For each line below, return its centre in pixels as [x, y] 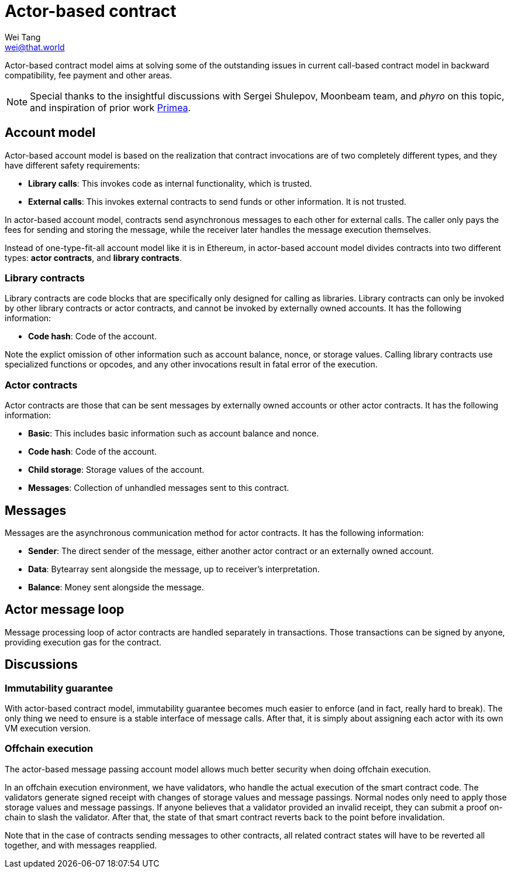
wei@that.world [35, 47]
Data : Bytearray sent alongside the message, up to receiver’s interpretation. [174, 569]
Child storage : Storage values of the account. [116, 470]
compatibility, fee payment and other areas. [89, 75]
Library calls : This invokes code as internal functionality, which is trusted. [170, 183]
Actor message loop [65, 610]
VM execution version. [48, 728]
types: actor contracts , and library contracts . [93, 257]
